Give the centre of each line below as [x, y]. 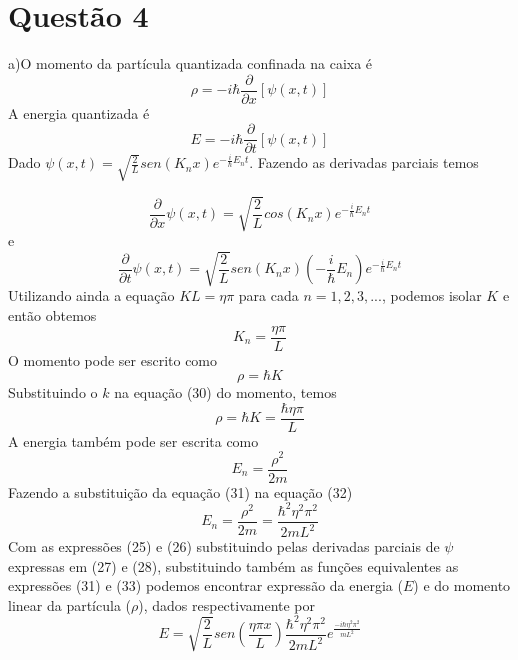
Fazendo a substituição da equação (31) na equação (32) [180, 491]
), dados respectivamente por [227, 604]
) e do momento [462, 585]
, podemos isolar [431, 295]
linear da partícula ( [69, 604]
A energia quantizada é [79, 112]
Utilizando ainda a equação [91, 295]
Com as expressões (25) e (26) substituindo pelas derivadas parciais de [224, 546]
